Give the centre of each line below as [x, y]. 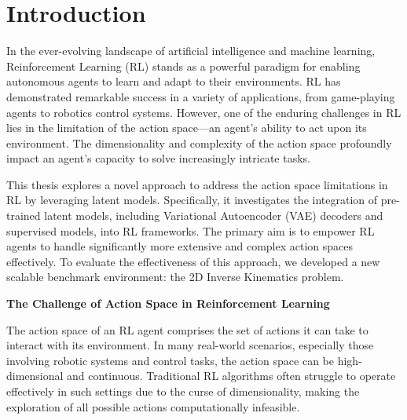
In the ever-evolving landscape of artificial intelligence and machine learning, [191, 51]
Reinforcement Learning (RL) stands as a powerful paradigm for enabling [183, 66]
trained [24, 215]
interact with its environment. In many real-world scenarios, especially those [190, 345]
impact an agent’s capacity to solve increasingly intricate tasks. [158, 158]
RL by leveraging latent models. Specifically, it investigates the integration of [192, 200]
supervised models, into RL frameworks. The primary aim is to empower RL [191, 230]
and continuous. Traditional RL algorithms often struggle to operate [231, 376]
